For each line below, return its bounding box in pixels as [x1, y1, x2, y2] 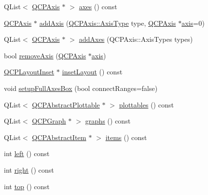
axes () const [79, 1, 117, 11]
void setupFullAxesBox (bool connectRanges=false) [4, 83, 158, 93]
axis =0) [181, 18, 205, 28]
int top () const [4, 181, 50, 191]
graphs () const [85, 116, 131, 126]
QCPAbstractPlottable [32, 99, 100, 109]
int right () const [4, 164, 54, 175]
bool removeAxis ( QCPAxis [4, 50, 86, 60]
